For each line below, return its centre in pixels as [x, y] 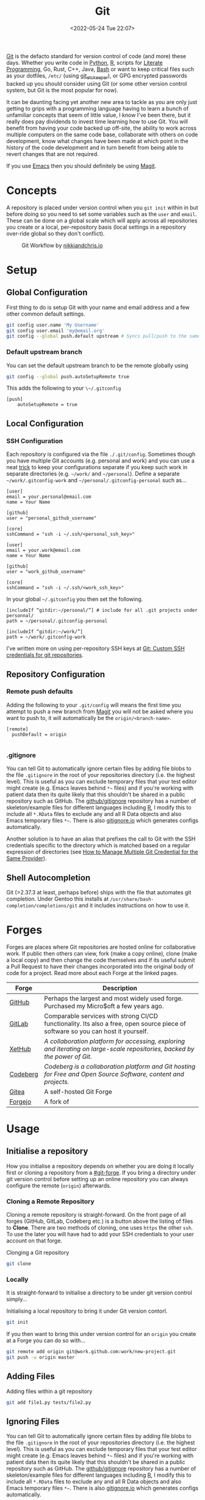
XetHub [20, 1049]
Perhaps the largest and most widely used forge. [113, 998]
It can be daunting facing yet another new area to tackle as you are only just [102, 102]
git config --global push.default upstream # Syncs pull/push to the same [103, 336]
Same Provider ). [27, 858]
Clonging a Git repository [38, 1253]
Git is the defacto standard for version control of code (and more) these [96, 56]
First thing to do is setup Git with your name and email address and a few [98, 307]
